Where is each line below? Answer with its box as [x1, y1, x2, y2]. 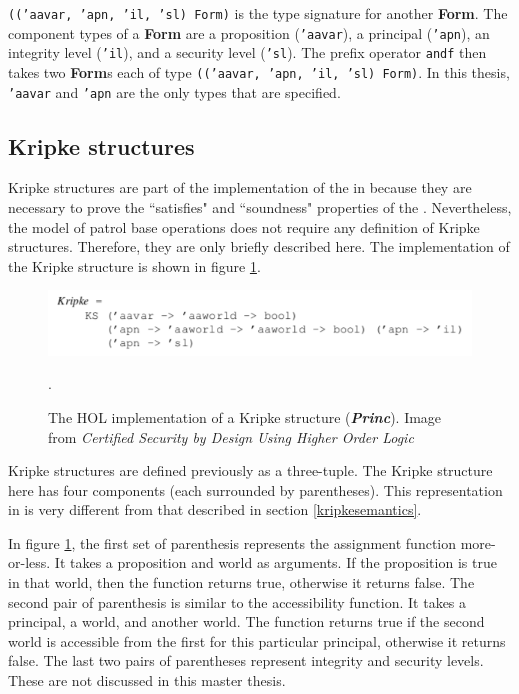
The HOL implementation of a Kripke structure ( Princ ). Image [48, 406, 442, 427]
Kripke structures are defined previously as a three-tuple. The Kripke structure [8, 460, 493, 481]
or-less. [8, 552, 51, 573]
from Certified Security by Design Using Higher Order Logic [48, 426, 414, 447]
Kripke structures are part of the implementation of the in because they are [8, 177, 472, 198]
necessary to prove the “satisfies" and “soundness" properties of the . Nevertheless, [8, 197, 512, 218]
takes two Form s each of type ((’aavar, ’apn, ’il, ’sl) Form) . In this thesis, [8, 61, 510, 82]
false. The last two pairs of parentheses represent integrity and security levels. [8, 650, 484, 671]
